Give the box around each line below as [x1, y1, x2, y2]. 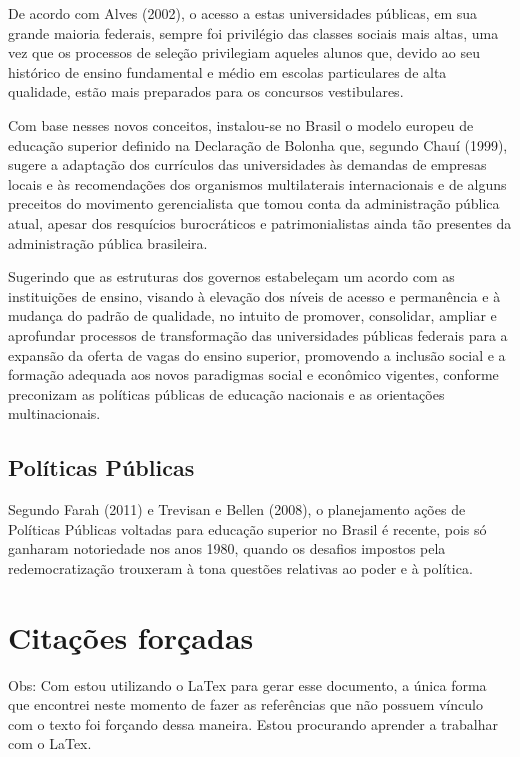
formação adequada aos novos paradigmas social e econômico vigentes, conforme [8, 364, 499, 385]
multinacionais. [8, 403, 101, 424]
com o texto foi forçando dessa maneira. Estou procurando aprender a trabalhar [8, 713, 498, 734]
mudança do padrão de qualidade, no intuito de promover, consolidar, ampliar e [8, 305, 497, 326]
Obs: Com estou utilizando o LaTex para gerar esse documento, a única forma [8, 674, 487, 695]
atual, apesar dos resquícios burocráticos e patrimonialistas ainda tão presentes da [8, 212, 512, 233]
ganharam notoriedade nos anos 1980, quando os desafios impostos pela [8, 538, 446, 559]
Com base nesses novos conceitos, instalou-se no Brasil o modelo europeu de [8, 114, 474, 135]
